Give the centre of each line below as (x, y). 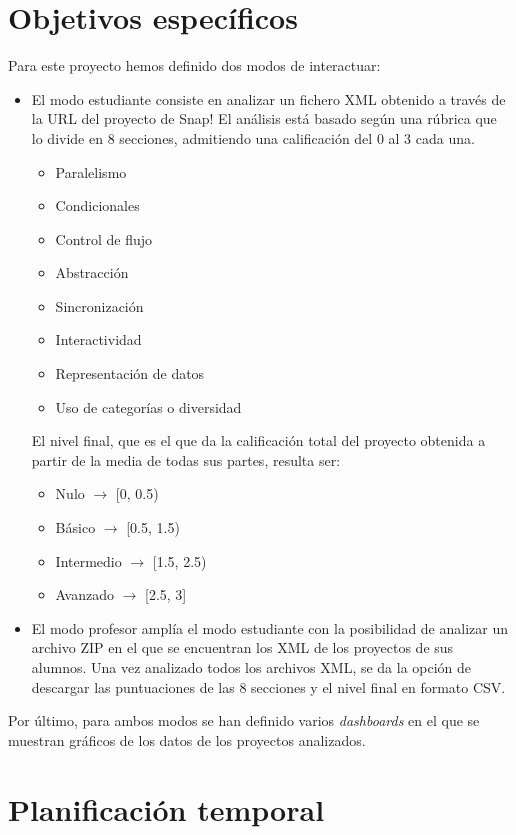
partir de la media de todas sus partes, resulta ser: (186, 459)
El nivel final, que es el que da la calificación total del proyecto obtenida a (258, 440)
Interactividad (98, 339)
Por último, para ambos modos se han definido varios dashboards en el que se (244, 720)
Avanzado (84, 594)
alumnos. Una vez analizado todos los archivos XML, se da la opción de (251, 667)
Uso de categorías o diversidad (148, 406)
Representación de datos (130, 373)
